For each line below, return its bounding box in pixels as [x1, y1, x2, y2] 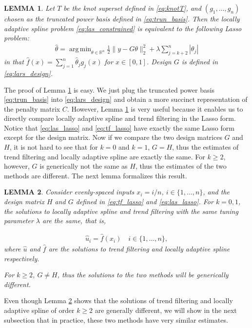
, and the [203, 187, 230, 197]
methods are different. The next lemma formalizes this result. [4, 170, 187, 180]
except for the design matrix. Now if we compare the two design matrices [4, 132, 222, 142]
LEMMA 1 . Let [4, 3, 55, 13]
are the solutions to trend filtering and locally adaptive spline [48, 244, 230, 254]
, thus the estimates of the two [135, 161, 227, 171]
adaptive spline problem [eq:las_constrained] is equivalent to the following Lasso [4, 23, 242, 33]
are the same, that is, [42, 215, 106, 226]
